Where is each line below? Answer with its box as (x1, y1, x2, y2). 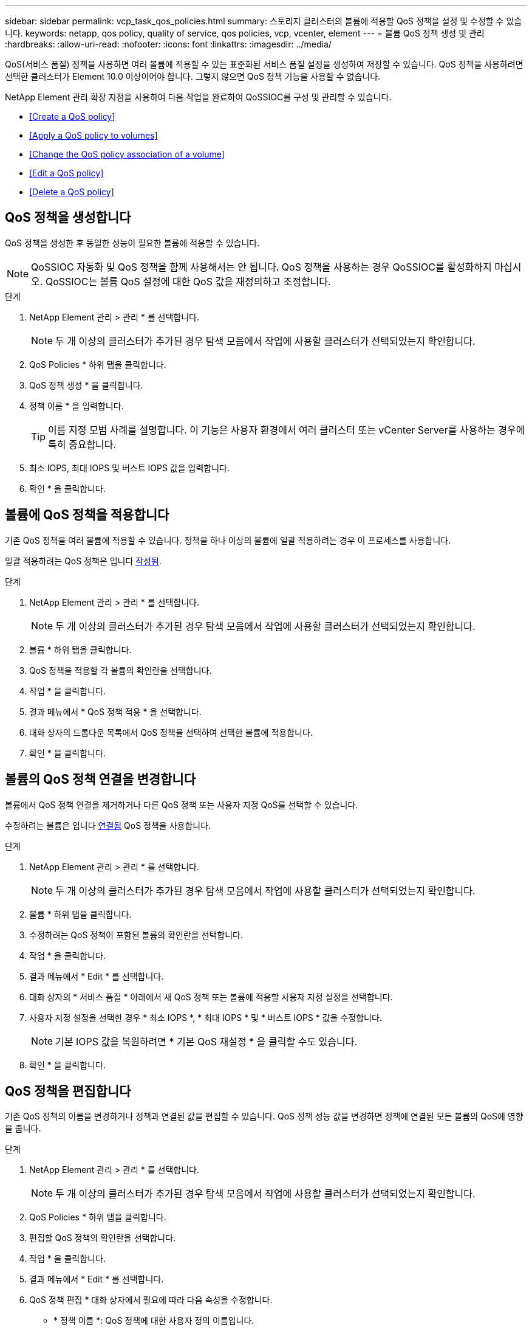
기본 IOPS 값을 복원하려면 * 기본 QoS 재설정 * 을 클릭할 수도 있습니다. (55, 1035, 358, 1048)
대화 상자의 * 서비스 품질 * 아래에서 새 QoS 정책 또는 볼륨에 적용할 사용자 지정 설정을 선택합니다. (29, 991, 393, 1002)
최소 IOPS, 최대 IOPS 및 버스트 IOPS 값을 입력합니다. (29, 462, 230, 473)
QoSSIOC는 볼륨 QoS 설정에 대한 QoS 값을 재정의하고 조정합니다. (45, 275, 331, 288)
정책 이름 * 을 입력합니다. (29, 400, 124, 411)
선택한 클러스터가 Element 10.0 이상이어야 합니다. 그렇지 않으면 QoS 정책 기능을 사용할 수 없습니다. (5, 71, 381, 81)
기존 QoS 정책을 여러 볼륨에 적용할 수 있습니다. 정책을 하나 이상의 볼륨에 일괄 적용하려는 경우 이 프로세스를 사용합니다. (5, 534, 451, 545)
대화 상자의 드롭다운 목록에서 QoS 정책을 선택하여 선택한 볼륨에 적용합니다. (29, 727, 313, 738)
